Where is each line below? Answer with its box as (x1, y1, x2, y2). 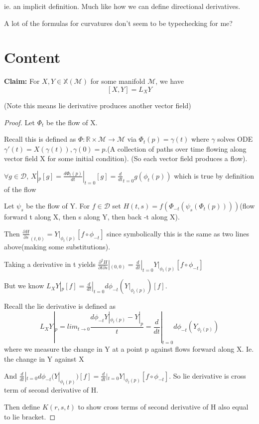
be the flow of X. (46, 117, 98, 127)
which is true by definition (174, 170, 254, 181)
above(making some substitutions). (4, 241, 111, 252)
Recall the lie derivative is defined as (4, 301, 116, 311)
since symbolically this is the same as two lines (107, 228, 250, 238)
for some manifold (90, 76, 145, 86)
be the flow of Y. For (26, 201, 90, 211)
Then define (4, 402, 40, 412)
